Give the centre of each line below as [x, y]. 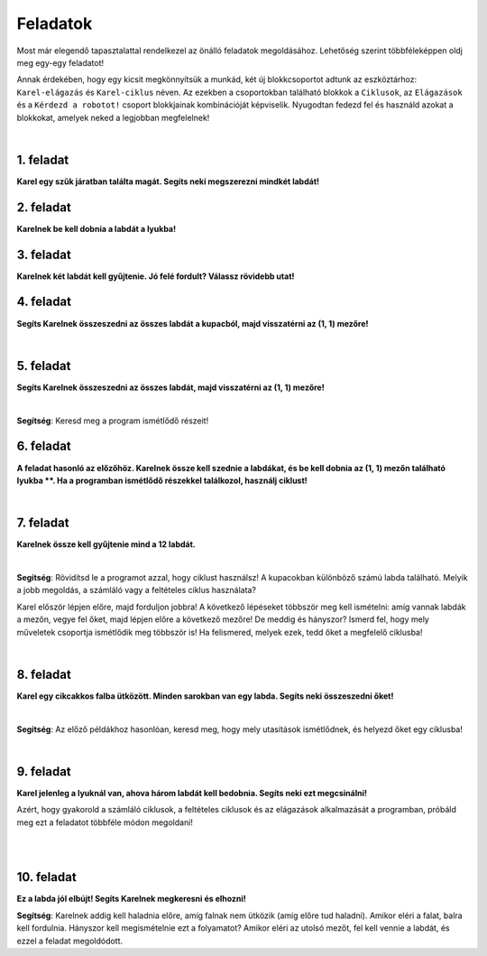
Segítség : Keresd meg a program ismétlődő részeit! [113, 421]
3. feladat [44, 254]
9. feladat [44, 771]
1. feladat [43, 159]
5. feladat [44, 366]
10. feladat [46, 877]
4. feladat [44, 302]
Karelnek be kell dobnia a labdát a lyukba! [96, 228]
